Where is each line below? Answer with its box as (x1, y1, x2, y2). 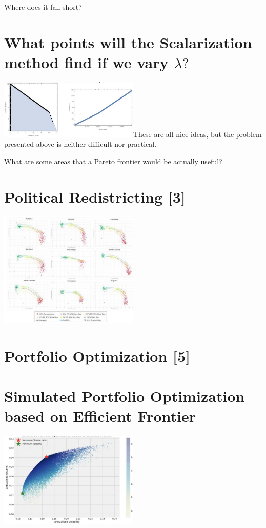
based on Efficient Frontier (4, 405, 196, 426)
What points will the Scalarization (4, 31, 252, 52)
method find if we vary (4, 51, 169, 72)
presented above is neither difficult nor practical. (4, 139, 157, 149)
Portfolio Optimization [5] (4, 345, 190, 366)
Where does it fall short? (4, 2, 82, 12)
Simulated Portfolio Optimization (4, 385, 245, 406)
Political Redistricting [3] (4, 186, 186, 207)
